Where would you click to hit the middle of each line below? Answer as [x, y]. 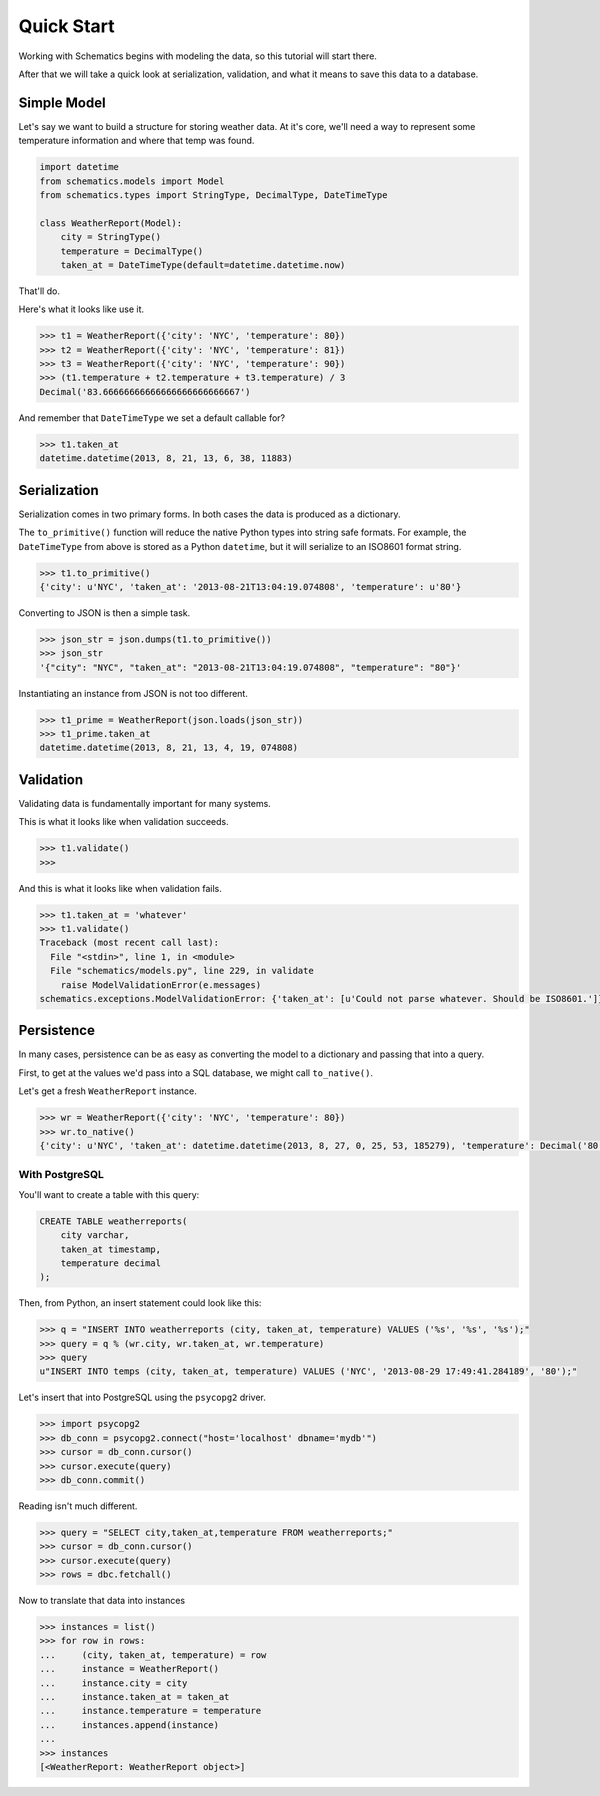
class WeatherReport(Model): [111, 223]
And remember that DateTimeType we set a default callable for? [152, 417]
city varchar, [95, 1235]
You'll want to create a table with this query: [109, 1194]
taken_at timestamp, [111, 1249]
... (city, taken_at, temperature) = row [153, 1654]
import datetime [79, 167]
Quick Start [66, 26]
